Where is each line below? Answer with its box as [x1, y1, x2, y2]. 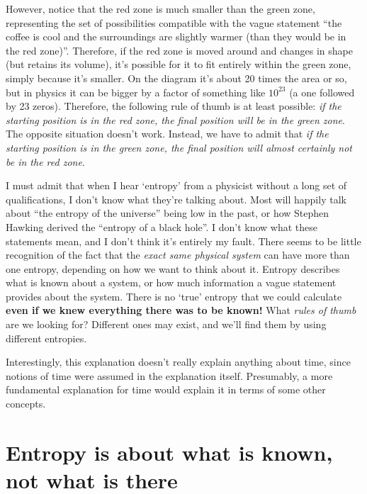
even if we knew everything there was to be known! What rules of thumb [6, 303, 356, 318]
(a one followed [289, 84, 355, 99]
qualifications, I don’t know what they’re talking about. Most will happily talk [6, 191, 346, 206]
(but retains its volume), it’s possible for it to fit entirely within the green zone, [6, 57, 351, 72]
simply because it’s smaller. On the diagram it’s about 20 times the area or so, [6, 70, 347, 85]
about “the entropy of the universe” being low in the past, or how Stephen [6, 206, 329, 220]
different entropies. [6, 330, 87, 345]
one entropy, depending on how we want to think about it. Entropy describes [6, 261, 340, 276]
